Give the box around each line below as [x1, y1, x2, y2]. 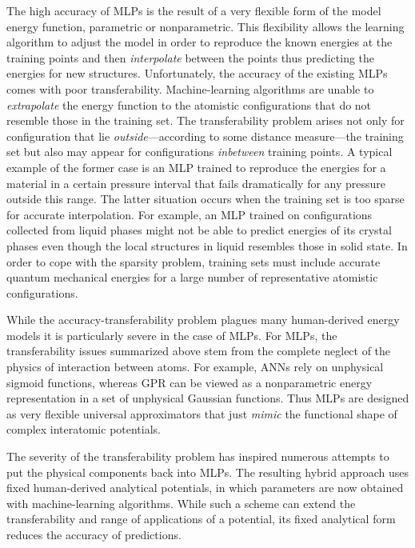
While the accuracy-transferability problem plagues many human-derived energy [6, 311, 400, 328]
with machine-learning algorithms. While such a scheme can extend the [6, 494, 356, 511]
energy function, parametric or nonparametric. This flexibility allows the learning [6, 18, 405, 34]
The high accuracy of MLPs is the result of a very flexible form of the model [6, 2, 381, 18]
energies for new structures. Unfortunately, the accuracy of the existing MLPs [6, 65, 388, 82]
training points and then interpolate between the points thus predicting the [6, 49, 375, 66]
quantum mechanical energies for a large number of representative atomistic [6, 269, 378, 286]
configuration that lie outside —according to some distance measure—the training [6, 127, 404, 144]
